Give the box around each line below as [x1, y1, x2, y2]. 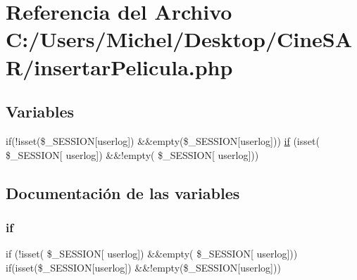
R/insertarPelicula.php [6, 52, 233, 81]
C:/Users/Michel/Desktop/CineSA [6, 25, 353, 53]
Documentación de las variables [6, 182, 240, 203]
